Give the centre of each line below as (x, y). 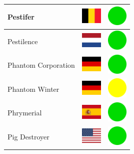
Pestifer (21, 16)
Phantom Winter (33, 89)
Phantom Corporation (41, 65)
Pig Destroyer (28, 137)
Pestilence (23, 41)
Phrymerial (25, 113)
